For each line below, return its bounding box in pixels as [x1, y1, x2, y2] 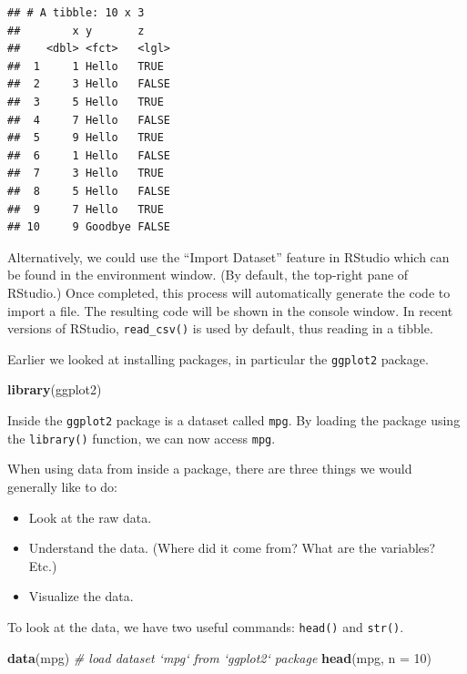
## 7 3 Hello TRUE [7, 167, 164, 180]
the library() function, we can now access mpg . [7, 428, 276, 447]
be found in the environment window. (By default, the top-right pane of [7, 265, 409, 284]
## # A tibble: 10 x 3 [7, 6, 145, 19]
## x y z [7, 24, 145, 37]
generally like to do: [7, 476, 117, 495]
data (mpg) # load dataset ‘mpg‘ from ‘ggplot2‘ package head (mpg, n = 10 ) [7, 648, 432, 667]
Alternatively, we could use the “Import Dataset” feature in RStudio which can [7, 247, 450, 266]
